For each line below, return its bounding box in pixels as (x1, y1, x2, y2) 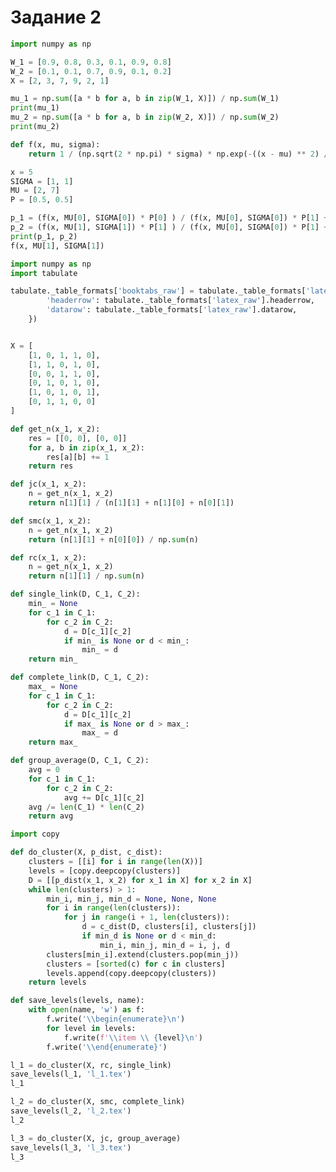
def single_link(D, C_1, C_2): (10, 589, 141, 600)
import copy (10, 829, 60, 840)
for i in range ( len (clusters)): (46, 903, 182, 913)
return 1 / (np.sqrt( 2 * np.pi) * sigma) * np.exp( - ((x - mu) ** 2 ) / (28, 149, 329, 159)
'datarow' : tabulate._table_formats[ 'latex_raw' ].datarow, (46, 305, 298, 315)
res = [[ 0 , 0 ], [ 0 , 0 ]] (28, 433, 128, 443)
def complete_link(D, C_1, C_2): (10, 672, 150, 683)
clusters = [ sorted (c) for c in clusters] (46, 959, 226, 969)
